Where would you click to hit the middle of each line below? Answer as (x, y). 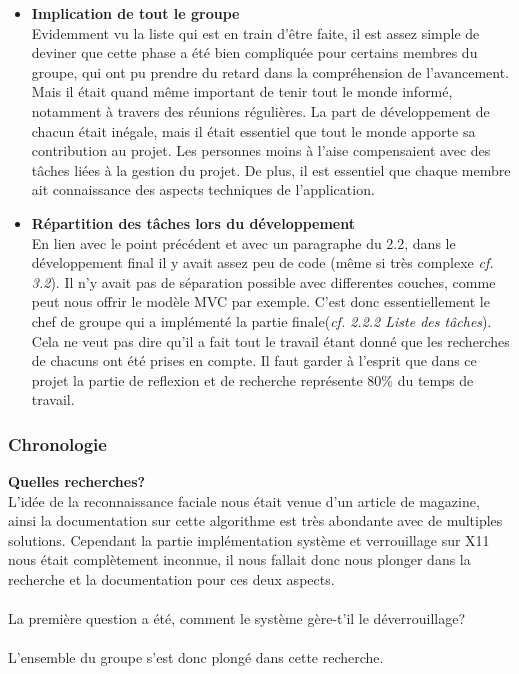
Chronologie (57, 443)
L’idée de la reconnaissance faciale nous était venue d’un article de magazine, (244, 500)
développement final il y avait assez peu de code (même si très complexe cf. (262, 262)
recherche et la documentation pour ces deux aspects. (171, 579)
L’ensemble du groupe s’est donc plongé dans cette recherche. (196, 657)
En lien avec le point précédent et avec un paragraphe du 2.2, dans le (243, 242)
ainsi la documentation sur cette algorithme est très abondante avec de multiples (255, 520)
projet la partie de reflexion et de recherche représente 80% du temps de (252, 379)
